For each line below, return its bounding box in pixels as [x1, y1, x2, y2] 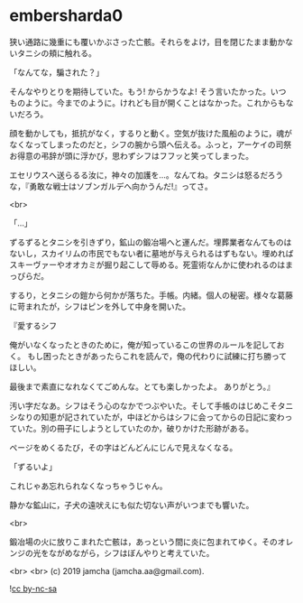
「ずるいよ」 [9, 461, 57, 472]
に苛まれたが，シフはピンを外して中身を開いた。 [9, 301, 191, 311]
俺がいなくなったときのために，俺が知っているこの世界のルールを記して [9, 339, 277, 350]
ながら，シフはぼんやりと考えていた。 [71, 547, 215, 558]
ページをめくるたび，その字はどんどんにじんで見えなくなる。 [9, 441, 238, 452]
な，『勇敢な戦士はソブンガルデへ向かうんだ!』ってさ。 [9, 181, 214, 191]
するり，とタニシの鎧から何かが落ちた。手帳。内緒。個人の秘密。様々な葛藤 [9, 290, 294, 301]
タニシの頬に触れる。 [16, 47, 96, 59]
